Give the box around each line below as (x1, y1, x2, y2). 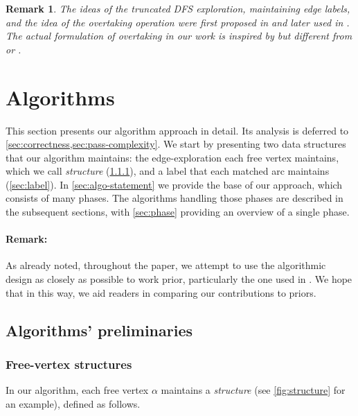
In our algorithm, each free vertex (6, 383, 149, 397)
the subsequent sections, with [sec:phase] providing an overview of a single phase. (6, 205, 350, 219)
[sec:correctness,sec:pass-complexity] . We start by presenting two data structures (6, 137, 346, 151)
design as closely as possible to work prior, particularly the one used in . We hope (6, 272, 352, 286)
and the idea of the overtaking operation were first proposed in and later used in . (6, 15, 350, 29)
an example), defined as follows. (6, 396, 141, 410)
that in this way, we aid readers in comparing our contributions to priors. (6, 285, 316, 300)
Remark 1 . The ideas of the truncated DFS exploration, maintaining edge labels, (6, 1, 350, 15)
